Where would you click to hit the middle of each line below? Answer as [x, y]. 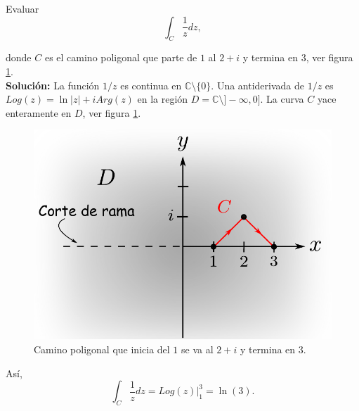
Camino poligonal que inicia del [102, 349]
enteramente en [39, 112]
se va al [197, 349]
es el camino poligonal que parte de [121, 57]
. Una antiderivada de [258, 85]
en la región [163, 99]
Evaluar [22, 8]
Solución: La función [53, 85]
